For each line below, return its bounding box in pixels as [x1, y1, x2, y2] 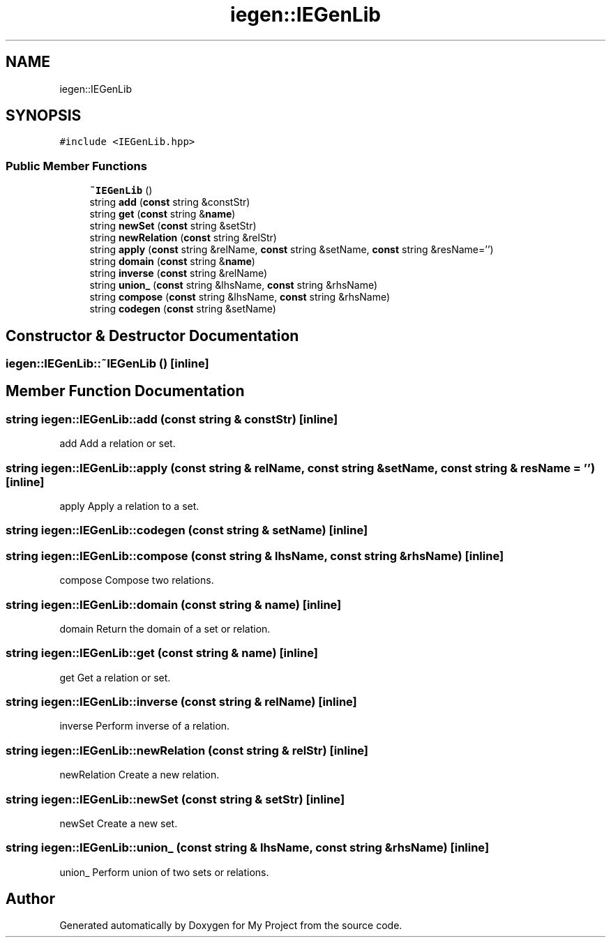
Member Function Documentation [6, 382, 245, 400]
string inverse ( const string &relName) [89, 267, 268, 280]
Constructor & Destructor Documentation [6, 326, 299, 345]
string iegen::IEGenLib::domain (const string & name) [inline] [6, 597, 342, 612]
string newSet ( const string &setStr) [89, 220, 257, 232]
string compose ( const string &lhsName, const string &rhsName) [89, 291, 391, 303]
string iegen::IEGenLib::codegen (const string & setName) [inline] [6, 523, 368, 538]
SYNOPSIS [6, 107, 82, 125]
